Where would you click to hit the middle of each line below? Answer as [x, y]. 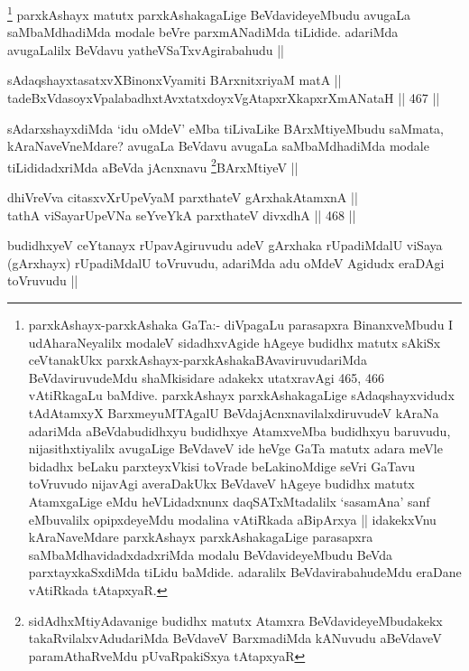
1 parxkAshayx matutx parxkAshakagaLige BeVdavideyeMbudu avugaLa [209, 13]
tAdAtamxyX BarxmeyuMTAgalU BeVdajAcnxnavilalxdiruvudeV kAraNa [234, 413]
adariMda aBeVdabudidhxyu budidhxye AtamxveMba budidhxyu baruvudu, [239, 430]
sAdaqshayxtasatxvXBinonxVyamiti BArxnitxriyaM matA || [175, 80]
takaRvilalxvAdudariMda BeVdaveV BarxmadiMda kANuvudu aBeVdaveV [235, 638]
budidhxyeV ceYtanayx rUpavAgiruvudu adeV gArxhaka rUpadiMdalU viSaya [225, 245]
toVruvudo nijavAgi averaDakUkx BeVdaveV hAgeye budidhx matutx [221, 484]
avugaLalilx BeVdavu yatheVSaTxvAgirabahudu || [146, 49]
